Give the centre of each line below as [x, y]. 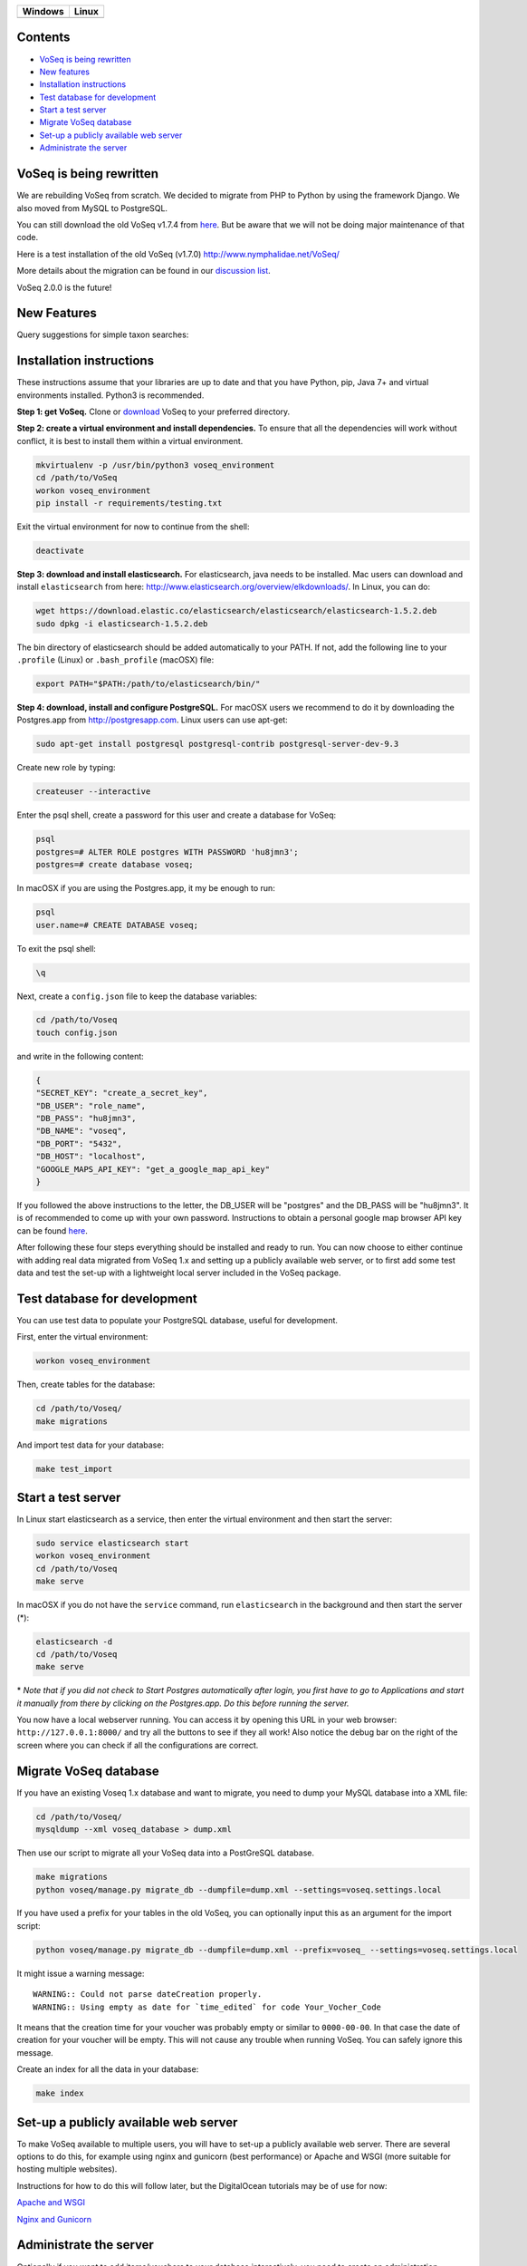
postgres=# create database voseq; [115, 865]
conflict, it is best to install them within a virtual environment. [130, 441]
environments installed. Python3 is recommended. [110, 395]
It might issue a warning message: [81, 1973]
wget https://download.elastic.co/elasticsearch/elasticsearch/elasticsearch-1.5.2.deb [236, 611]
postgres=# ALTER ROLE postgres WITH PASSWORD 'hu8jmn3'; [167, 852]
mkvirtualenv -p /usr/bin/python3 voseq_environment [155, 465]
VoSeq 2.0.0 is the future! [64, 287]
